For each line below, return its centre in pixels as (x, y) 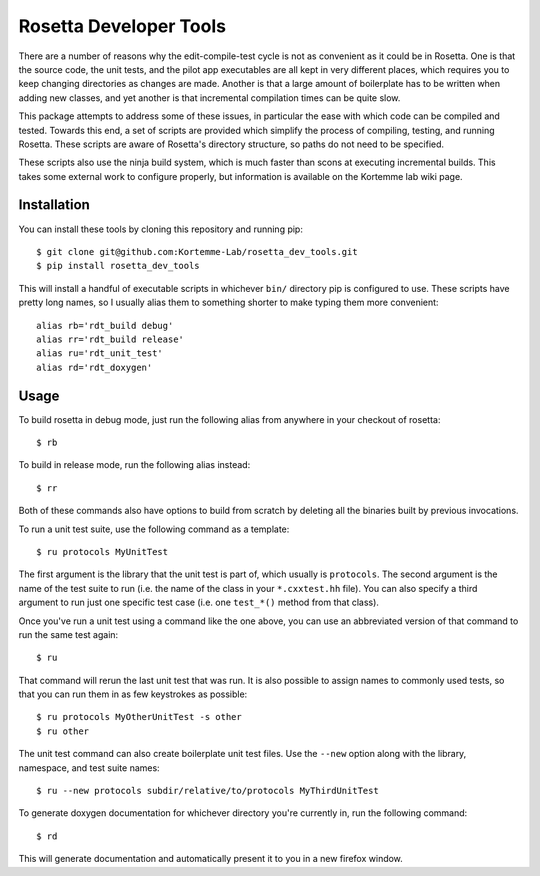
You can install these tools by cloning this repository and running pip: (161, 229)
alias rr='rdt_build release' (110, 339)
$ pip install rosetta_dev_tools (118, 266)
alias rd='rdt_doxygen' (94, 367)
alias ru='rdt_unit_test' (100, 353)
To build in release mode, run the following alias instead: (134, 465)
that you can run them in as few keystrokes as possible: (133, 694)
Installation (54, 205)
